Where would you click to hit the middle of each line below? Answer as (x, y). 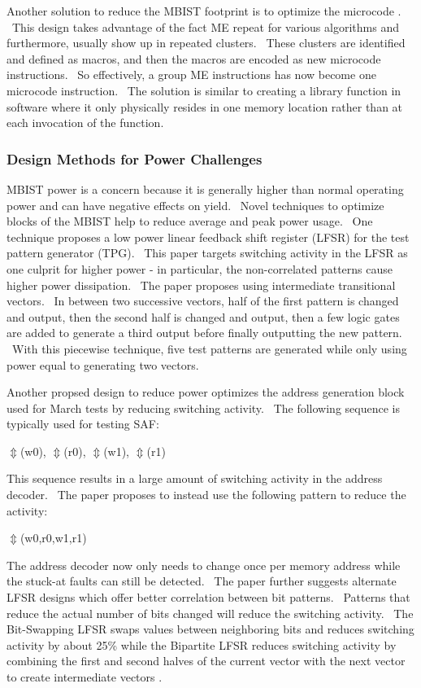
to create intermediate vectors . (85, 677)
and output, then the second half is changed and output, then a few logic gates (203, 316)
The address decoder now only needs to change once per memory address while (204, 565)
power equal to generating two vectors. (103, 364)
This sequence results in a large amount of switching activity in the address (195, 478)
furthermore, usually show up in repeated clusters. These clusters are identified (206, 43)
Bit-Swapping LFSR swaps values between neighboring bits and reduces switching (210, 629)
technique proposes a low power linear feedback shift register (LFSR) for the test (208, 237)
